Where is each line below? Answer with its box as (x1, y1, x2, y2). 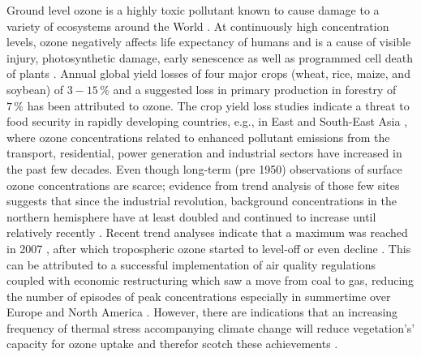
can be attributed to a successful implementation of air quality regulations (6, 256, 376, 273)
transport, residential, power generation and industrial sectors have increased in (6, 144, 402, 161)
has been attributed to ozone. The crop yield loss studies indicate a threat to (27, 97, 410, 114)
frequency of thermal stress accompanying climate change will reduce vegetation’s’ (6, 319, 415, 336)
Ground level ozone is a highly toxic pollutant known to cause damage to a (6, 2, 380, 18)
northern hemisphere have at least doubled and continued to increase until (6, 208, 376, 225)
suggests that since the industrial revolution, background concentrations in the (6, 192, 397, 209)
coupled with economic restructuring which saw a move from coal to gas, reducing (6, 272, 415, 289)
